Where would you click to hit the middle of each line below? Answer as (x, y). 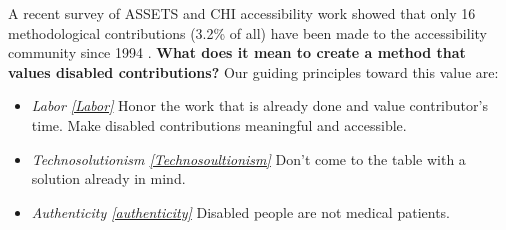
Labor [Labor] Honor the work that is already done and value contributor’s (259, 105)
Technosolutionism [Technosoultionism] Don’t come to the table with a (248, 158)
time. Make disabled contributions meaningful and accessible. (219, 124)
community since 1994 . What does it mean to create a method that (237, 52)
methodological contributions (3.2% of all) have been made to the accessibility (247, 32)
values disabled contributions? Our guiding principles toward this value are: (253, 71)
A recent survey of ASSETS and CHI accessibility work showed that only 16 (242, 13)
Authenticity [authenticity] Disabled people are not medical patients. (240, 211)
